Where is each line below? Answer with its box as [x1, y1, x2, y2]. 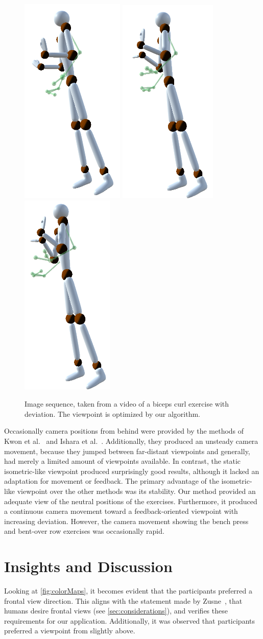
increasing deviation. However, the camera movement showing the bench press [4, 515, 249, 526]
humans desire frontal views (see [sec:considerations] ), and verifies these [4, 605, 228, 616]
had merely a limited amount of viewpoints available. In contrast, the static [4, 456, 241, 466]
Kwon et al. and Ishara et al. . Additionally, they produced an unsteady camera [4, 435, 258, 446]
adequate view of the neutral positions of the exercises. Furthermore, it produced [4, 495, 257, 506]
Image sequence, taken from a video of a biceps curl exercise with [25, 398, 229, 409]
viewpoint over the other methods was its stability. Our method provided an [17, 485, 256, 496]
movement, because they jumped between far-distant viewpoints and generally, [4, 445, 250, 456]
